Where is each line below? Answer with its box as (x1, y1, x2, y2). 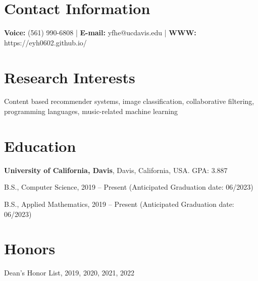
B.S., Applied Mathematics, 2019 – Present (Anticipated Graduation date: (4, 198, 234, 209)
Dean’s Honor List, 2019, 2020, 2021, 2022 (4, 267, 135, 278)
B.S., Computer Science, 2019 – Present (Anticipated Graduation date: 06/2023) (4, 182, 253, 192)
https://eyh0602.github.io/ (4, 37, 87, 47)
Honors (4, 238, 56, 259)
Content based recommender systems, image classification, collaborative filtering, (4, 96, 254, 106)
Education (4, 135, 76, 156)
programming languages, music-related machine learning (4, 106, 178, 117)
